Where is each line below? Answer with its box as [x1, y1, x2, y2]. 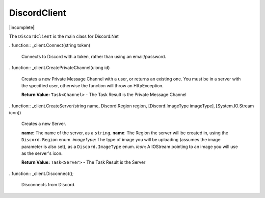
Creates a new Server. [21, 121, 66, 127]
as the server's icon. [21, 150, 63, 156]
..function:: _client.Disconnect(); [9, 171, 74, 176]
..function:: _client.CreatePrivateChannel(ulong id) [9, 65, 110, 71]
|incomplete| [9, 25, 35, 30]
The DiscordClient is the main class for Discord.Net [9, 33, 119, 39]
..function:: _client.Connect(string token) [9, 42, 91, 49]
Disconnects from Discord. [21, 182, 76, 188]
